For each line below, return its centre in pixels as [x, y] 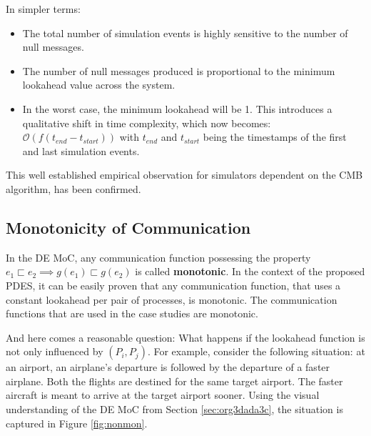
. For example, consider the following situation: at [256, 351]
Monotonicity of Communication [128, 227]
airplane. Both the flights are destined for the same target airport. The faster [174, 381]
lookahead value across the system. [99, 85]
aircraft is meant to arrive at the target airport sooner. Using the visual [163, 395]
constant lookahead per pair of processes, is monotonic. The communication [172, 299]
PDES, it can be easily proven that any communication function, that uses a [173, 285]
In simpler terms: [43, 9]
